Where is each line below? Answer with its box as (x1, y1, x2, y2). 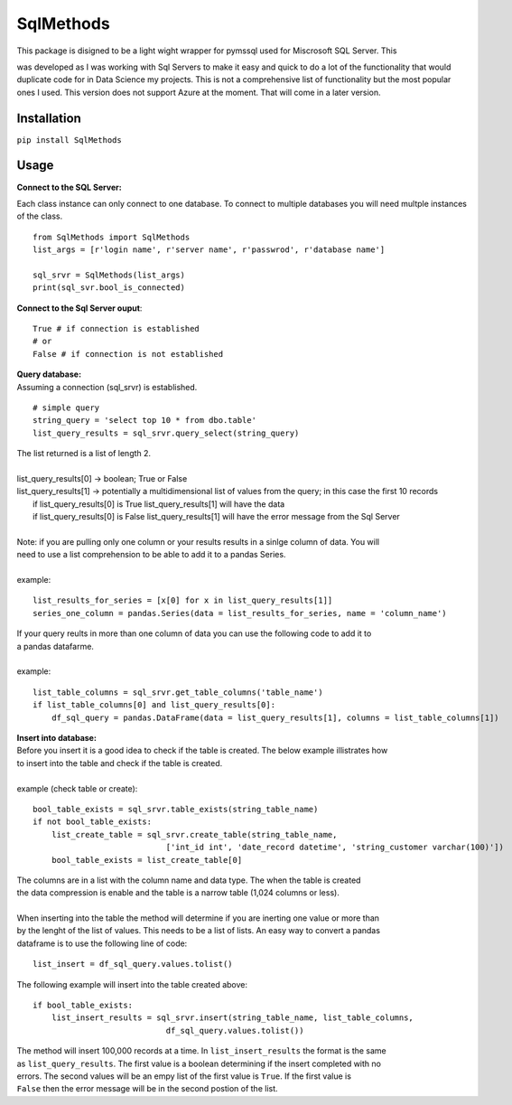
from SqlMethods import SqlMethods (33, 231, 191, 242)
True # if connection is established (33, 323, 200, 334)
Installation (16, 110, 81, 126)
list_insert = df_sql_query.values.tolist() (33, 959, 234, 969)
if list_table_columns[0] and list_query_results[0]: (33, 700, 275, 710)
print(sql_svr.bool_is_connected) (33, 283, 185, 293)
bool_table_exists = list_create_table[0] (51, 855, 243, 865)
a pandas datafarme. (16, 641, 95, 651)
